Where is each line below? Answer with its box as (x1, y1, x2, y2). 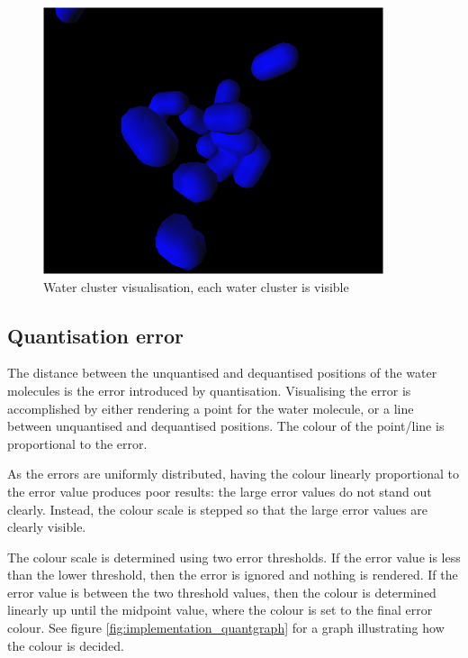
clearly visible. (7, 517, 86, 536)
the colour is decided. (7, 635, 125, 654)
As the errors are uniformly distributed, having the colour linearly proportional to (7, 464, 459, 483)
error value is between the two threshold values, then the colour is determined (7, 582, 436, 601)
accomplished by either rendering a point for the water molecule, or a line (7, 398, 414, 417)
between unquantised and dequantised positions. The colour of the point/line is (7, 416, 445, 435)
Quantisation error (7, 321, 184, 349)
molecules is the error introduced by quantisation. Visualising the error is (7, 380, 411, 399)
